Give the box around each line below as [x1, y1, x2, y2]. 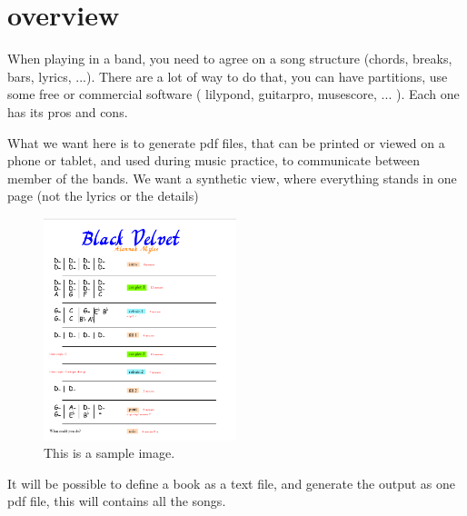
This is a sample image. [44, 443, 175, 462]
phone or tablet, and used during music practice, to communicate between [7, 151, 421, 170]
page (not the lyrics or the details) [7, 186, 199, 205]
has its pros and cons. [7, 102, 128, 121]
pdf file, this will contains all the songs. [7, 491, 226, 511]
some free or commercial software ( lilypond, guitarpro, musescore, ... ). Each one [7, 84, 460, 104]
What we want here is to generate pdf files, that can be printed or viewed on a [7, 133, 445, 152]
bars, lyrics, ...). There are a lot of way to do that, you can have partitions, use [7, 66, 448, 85]
